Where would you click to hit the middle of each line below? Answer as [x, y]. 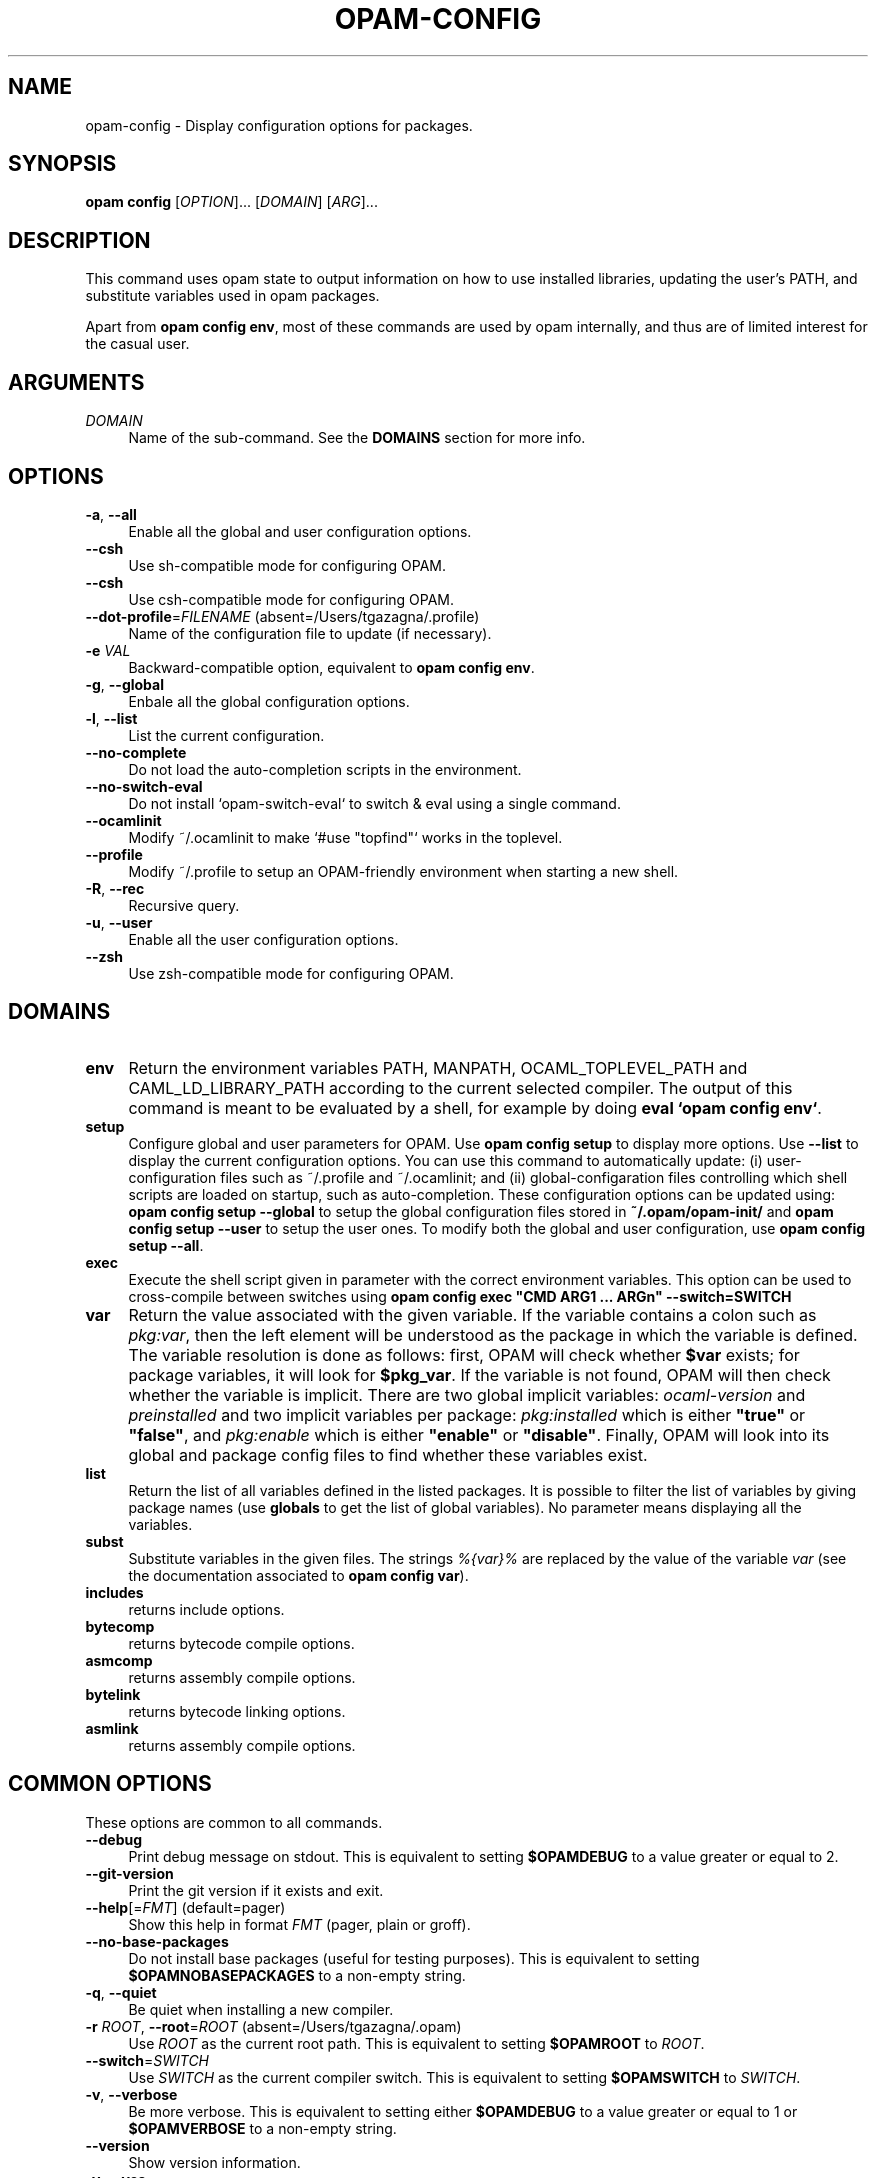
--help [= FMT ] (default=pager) [185, 1907]
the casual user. [137, 344]
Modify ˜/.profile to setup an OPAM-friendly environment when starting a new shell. [403, 871]
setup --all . [166, 1245]
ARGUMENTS [76, 382]
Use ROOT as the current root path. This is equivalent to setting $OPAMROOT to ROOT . [416, 2043]
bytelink [113, 1694]
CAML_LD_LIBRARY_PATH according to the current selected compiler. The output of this [460, 1087]
